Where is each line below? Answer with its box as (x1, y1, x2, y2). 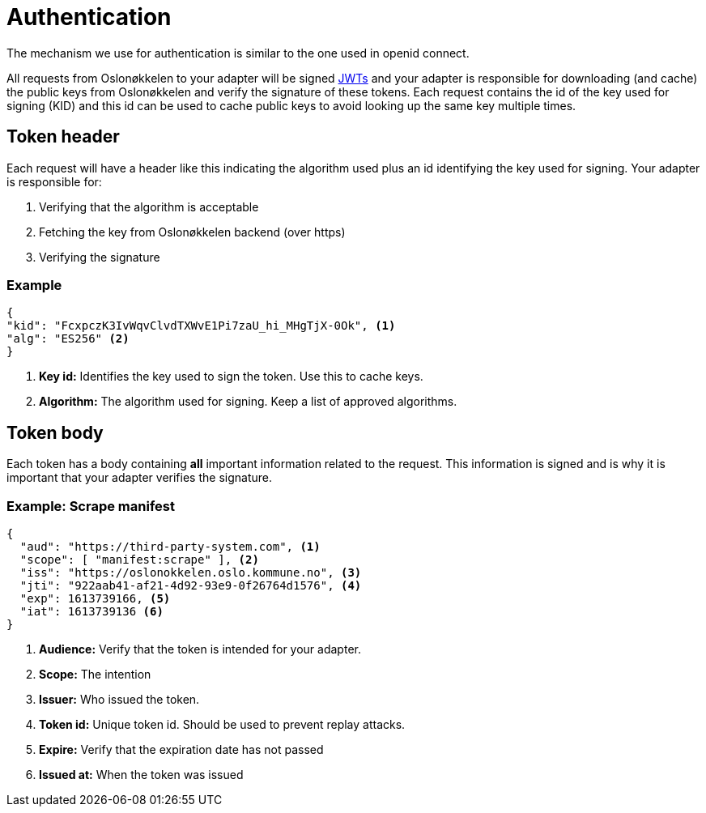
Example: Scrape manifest (6, 497, 175, 514)
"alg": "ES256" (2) (6, 332, 130, 346)
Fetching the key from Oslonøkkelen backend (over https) (39, 224, 346, 239)
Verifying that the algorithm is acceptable (39, 199, 259, 214)
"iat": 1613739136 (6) (19, 604, 164, 618)
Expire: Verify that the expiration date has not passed (39, 742, 324, 756)
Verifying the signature (39, 249, 160, 264)
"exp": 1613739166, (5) (19, 591, 171, 605)
